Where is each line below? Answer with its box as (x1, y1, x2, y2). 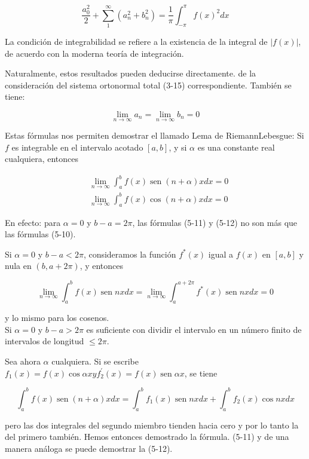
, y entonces (79, 259, 124, 272)
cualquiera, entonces (5, 152, 79, 165)
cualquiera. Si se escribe (51, 355, 139, 368)
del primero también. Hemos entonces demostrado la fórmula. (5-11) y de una (5, 430, 289, 443)
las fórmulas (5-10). (5, 228, 76, 240)
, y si (169, 140, 187, 153)
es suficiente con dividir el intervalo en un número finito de (86, 323, 302, 335)
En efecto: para (5, 216, 61, 228)
